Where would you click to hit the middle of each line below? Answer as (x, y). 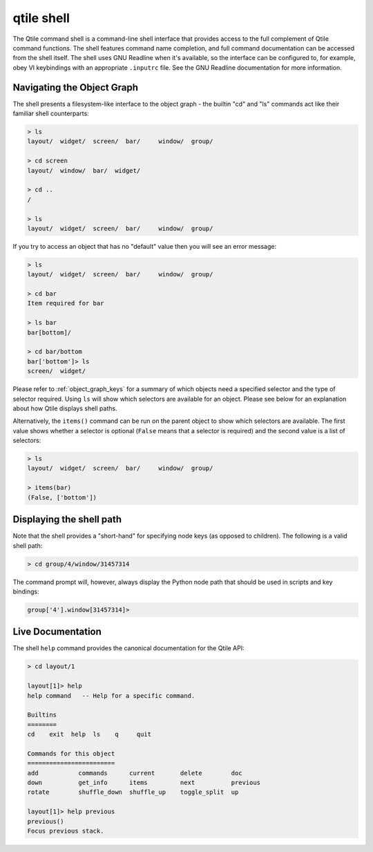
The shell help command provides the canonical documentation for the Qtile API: (128, 648)
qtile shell (41, 18)
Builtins (42, 715)
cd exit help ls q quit (89, 735)
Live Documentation (57, 632)
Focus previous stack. (66, 831)
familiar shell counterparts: (51, 113)
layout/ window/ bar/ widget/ (84, 170)
